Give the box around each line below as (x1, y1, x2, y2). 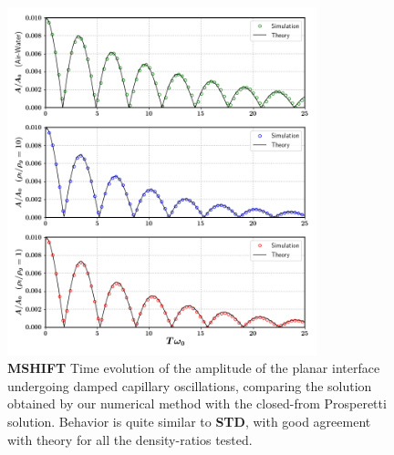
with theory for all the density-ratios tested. (7, 429, 253, 449)
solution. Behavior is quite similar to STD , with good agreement (7, 411, 371, 430)
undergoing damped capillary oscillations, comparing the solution (7, 376, 372, 395)
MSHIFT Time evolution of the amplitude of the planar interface (7, 358, 380, 377)
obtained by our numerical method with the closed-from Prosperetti (7, 394, 387, 413)
